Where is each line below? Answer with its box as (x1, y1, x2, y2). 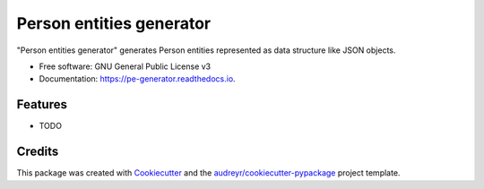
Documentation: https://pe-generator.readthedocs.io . (39, 73, 237, 84)
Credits (16, 144, 59, 159)
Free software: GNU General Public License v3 (39, 61, 212, 72)
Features (16, 97, 67, 112)
